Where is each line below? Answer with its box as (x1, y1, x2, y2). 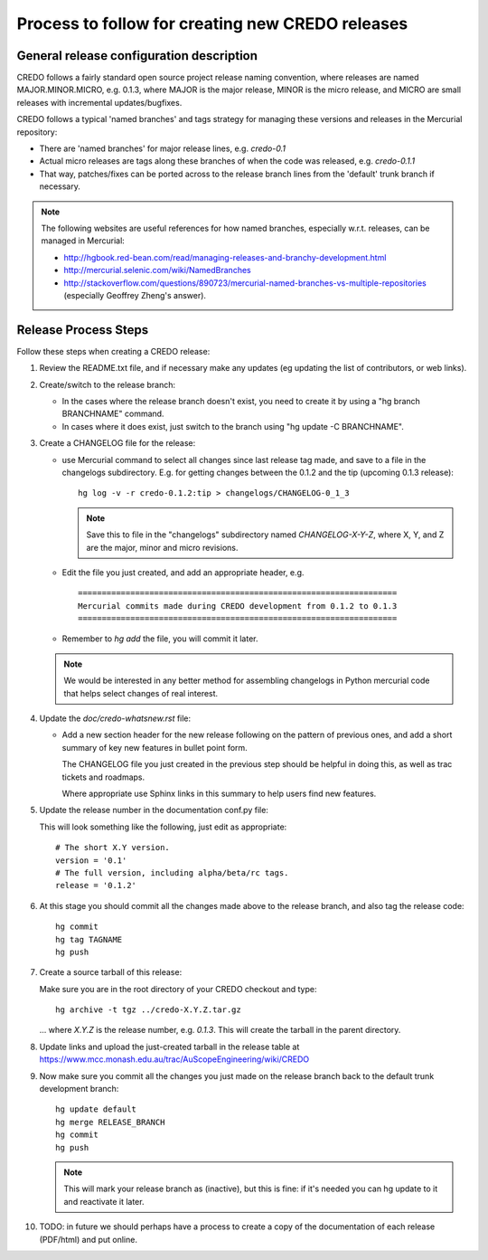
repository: (16, 127, 58, 137)
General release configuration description (16, 48, 258, 63)
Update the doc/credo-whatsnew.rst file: (39, 713, 192, 724)
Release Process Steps (16, 322, 149, 337)
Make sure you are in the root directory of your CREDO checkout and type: (39, 983, 317, 994)
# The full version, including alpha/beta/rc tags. (55, 867, 289, 877)
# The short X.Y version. (55, 842, 171, 853)
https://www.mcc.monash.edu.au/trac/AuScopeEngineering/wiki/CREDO (39, 1054, 310, 1065)
